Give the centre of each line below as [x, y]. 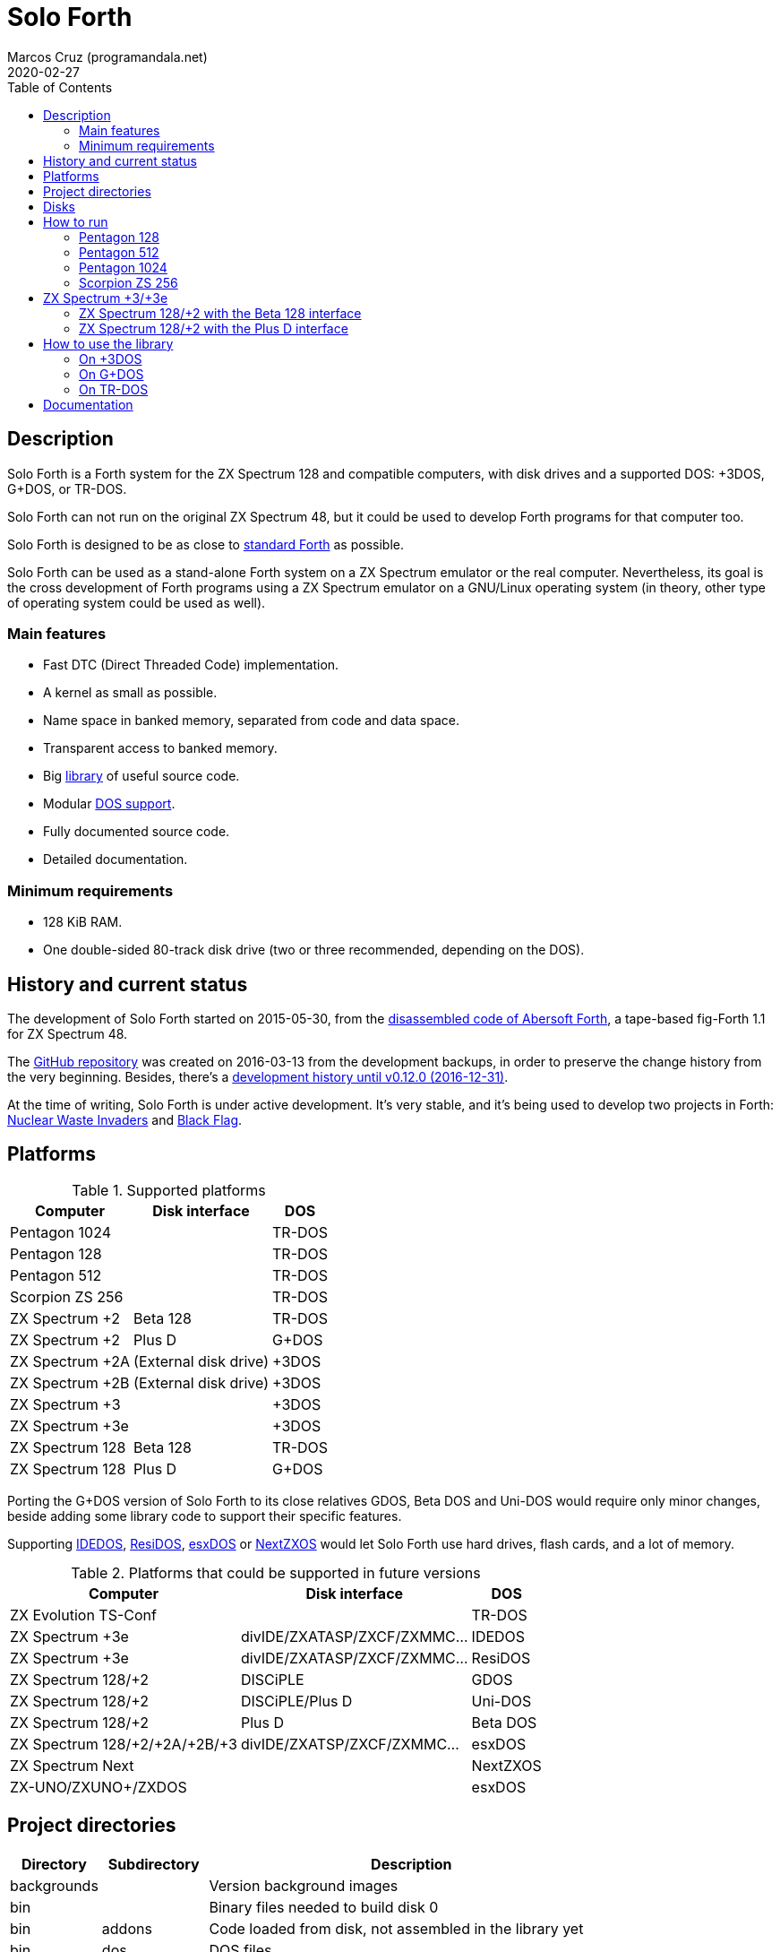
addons [127, 1928]
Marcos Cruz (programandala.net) [107, 56]
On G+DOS [111, 374]
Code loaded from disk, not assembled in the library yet [396, 1928]
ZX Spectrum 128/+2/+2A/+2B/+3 [124, 1744]
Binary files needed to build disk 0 [324, 1907]
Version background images [304, 1885]
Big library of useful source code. [141, 776]
